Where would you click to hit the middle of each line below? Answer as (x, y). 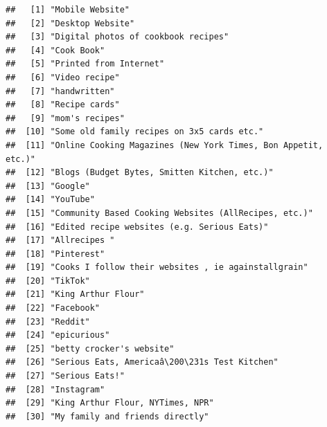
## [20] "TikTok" (48, 281)
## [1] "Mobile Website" (68, 10)
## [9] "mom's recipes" (65, 118)
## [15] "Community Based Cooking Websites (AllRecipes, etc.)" (159, 213)
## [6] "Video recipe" (63, 77)
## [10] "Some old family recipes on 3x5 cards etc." (135, 132)
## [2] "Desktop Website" (70, 23)
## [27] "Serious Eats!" (65, 376)
